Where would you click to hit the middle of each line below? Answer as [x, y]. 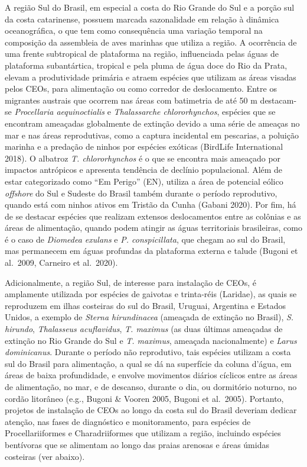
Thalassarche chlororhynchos [165, 112]
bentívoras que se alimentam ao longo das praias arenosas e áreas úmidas [137, 444]
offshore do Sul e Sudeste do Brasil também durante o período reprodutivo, [141, 193]
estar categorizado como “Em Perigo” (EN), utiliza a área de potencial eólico [144, 181]
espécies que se [249, 112]
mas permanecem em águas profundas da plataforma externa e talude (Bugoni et [151, 251]
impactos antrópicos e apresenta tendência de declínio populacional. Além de [144, 170]
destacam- [278, 100]
